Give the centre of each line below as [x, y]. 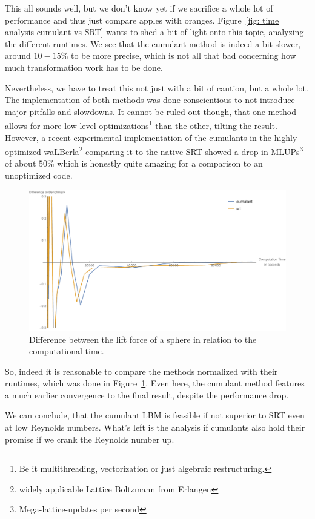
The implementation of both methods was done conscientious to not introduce [150, 100]
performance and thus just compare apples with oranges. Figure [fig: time [142, 20]
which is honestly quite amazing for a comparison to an [160, 163]
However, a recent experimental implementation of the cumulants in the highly [151, 137]
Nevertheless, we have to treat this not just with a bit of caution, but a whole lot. [157, 88]
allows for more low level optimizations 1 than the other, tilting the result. [141, 124]
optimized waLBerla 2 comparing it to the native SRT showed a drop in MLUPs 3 [154, 150]
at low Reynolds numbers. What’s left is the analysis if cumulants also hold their [155, 427]
